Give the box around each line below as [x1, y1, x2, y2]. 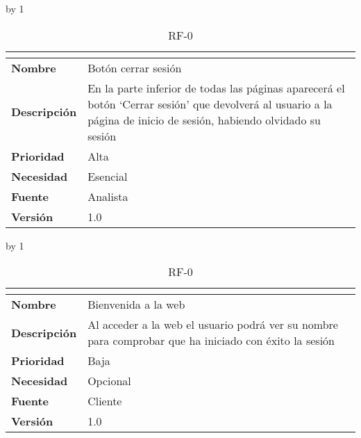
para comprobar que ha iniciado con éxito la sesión [87, 332, 335, 349]
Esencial [87, 168, 128, 184]
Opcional [87, 373, 131, 389]
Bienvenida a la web [87, 296, 185, 313]
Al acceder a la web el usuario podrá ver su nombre [87, 316, 338, 333]
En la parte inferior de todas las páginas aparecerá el [87, 79, 345, 96]
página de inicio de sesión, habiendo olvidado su [87, 111, 321, 128]
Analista [87, 188, 128, 204]
